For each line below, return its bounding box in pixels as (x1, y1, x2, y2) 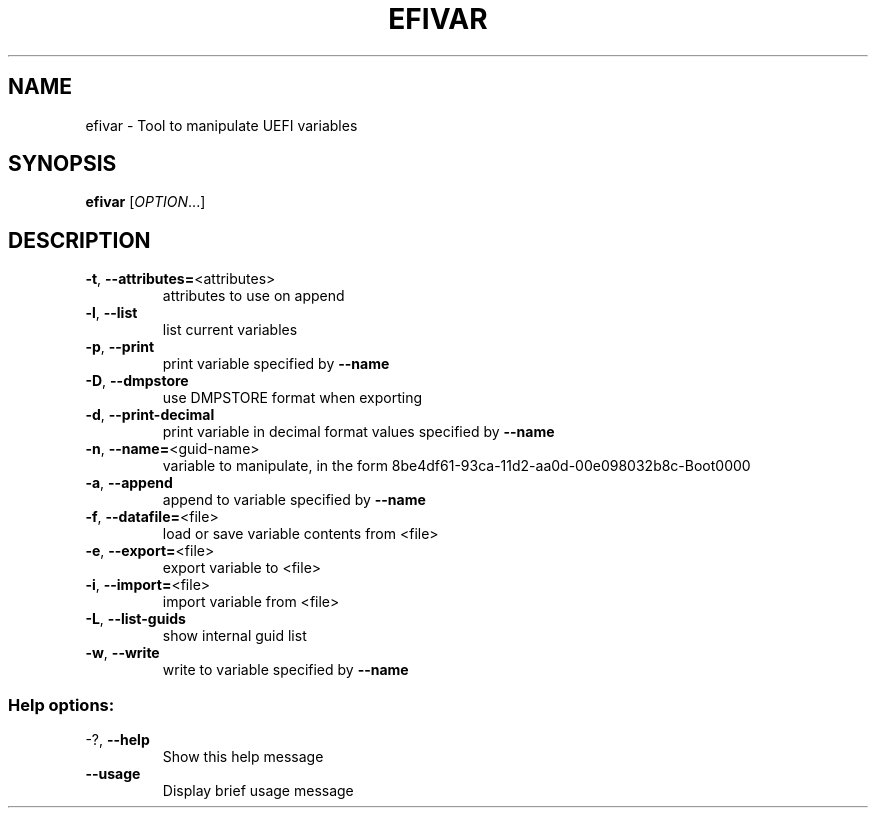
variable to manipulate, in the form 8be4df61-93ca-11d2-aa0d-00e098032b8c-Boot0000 (162, 457, 751, 475)
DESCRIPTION (8, 227, 151, 253)
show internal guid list (162, 627, 307, 645)
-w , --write (85, 644, 160, 662)
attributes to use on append (162, 287, 345, 305)
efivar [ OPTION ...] (85, 193, 206, 211)
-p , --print (85, 338, 155, 356)
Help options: (8, 694, 115, 715)
